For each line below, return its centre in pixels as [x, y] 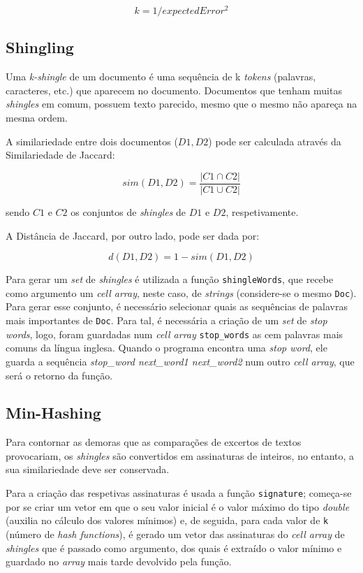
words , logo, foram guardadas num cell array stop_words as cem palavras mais [175, 334]
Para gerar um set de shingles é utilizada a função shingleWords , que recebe [170, 279]
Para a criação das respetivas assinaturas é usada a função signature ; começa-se [179, 493]
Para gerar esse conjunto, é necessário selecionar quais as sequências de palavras [177, 306]
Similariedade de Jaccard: [60, 155]
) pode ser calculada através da [275, 141]
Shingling [40, 47]
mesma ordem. [37, 118]
